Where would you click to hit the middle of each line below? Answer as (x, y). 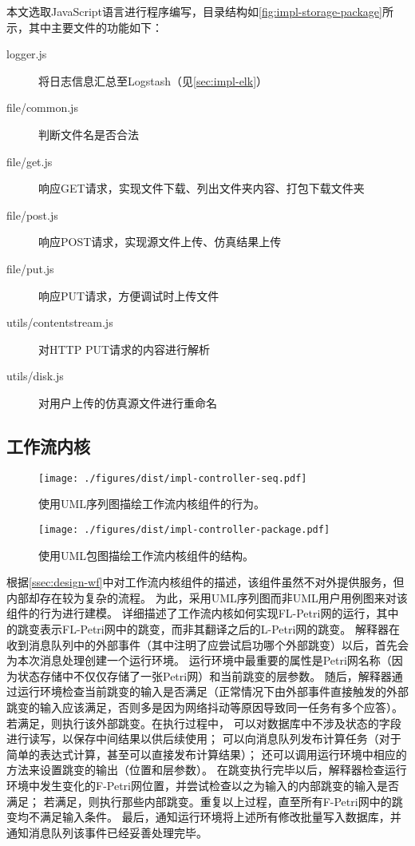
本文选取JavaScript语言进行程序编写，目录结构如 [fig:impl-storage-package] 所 (200, 11)
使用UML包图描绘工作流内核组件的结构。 (146, 555)
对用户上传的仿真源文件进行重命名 (128, 402)
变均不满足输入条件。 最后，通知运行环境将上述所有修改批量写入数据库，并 (204, 817)
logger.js (27, 54)
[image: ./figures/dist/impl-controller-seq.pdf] (173, 478)
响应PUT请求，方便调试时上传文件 (129, 295)
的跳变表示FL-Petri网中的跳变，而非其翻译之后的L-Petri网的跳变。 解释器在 (203, 628)
